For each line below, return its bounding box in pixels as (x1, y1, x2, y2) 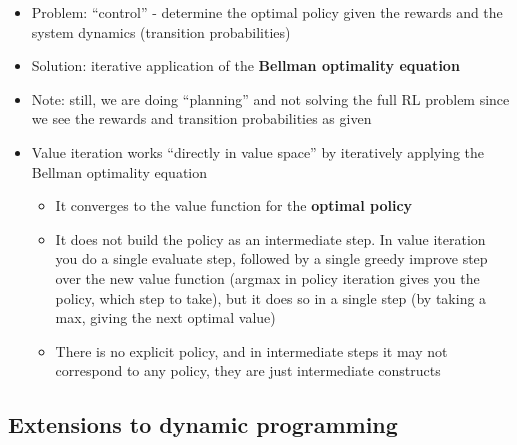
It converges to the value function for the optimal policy (55, 195, 413, 216)
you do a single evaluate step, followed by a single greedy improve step (55, 248, 488, 269)
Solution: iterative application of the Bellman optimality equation (31, 55, 460, 76)
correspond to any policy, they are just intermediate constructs (55, 360, 441, 381)
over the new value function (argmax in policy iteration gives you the (55, 267, 480, 288)
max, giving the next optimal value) (55, 307, 276, 328)
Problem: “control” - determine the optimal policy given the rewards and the (31, 2, 503, 22)
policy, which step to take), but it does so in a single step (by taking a (55, 287, 487, 308)
